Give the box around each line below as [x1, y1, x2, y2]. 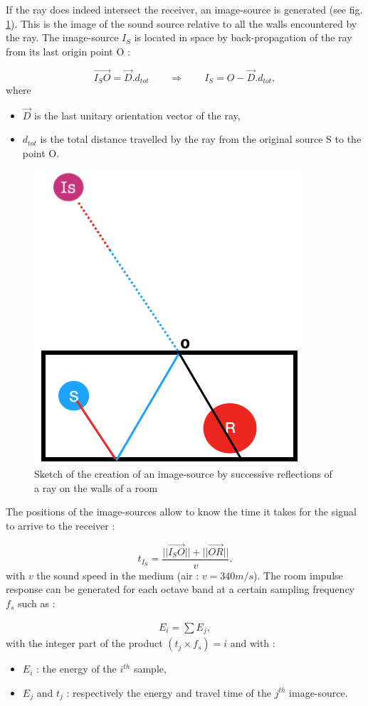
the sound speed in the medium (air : [36, 567, 199, 582]
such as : [17, 596, 56, 611]
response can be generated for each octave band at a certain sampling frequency [6, 582, 355, 597]
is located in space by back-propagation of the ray [134, 30, 352, 45]
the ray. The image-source [6, 30, 119, 45]
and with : [230, 636, 275, 651]
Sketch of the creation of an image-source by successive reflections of [34, 466, 332, 481]
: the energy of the [36, 661, 117, 676]
